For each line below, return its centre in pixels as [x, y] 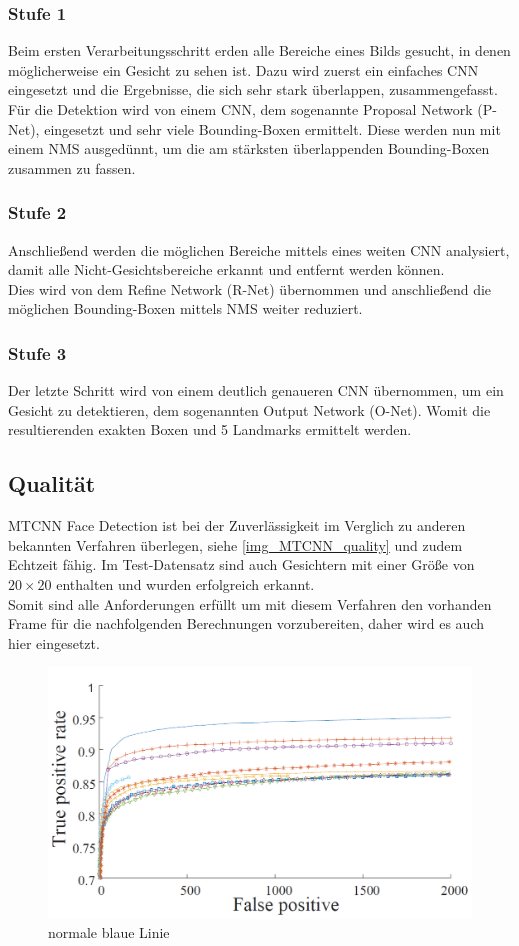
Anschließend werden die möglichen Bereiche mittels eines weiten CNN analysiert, [259, 249]
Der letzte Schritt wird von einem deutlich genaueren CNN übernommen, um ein [256, 390]
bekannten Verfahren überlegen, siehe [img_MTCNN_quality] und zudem [235, 544]
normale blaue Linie [109, 932]
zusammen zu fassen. [72, 167]
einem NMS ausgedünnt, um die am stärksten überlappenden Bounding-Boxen [249, 148]
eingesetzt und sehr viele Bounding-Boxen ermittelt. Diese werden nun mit [272, 128]
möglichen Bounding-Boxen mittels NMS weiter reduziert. [185, 308]
